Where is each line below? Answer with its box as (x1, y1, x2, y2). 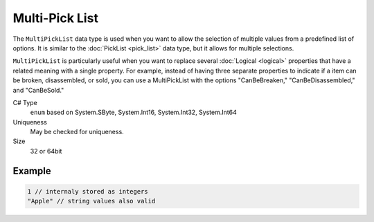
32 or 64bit (30, 147, 62, 155)
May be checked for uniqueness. (30, 128, 124, 136)
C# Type (12, 98, 37, 107)
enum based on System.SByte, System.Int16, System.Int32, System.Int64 (30, 108, 237, 117)
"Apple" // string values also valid (27, 197, 156, 205)
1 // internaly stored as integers (27, 187, 148, 195)
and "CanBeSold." (12, 86, 64, 94)
